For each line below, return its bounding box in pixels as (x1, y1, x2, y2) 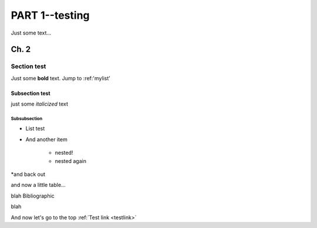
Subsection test (11, 90, 50, 97)
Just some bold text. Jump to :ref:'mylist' (11, 74, 111, 81)
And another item (25, 135, 68, 143)
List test (25, 125, 45, 132)
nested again (55, 157, 86, 164)
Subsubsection (11, 115, 43, 121)
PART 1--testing (11, 9, 90, 22)
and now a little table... (11, 182, 66, 189)
